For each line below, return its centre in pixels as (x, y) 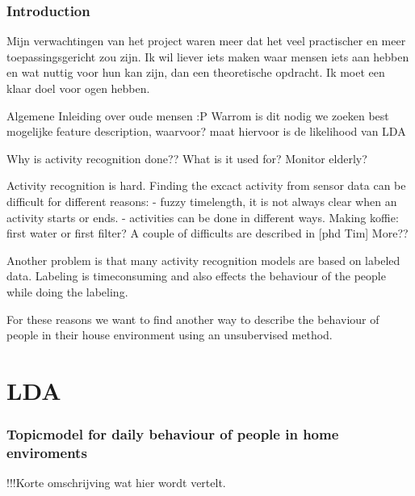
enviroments (47, 452)
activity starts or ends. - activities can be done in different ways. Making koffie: (203, 217)
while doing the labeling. (67, 291)
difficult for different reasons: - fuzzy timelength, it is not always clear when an (202, 201)
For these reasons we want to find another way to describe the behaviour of (193, 319)
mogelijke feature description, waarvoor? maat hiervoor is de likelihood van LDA (206, 131)
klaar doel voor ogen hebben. (78, 88)
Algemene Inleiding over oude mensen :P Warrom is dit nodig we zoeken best (198, 115)
